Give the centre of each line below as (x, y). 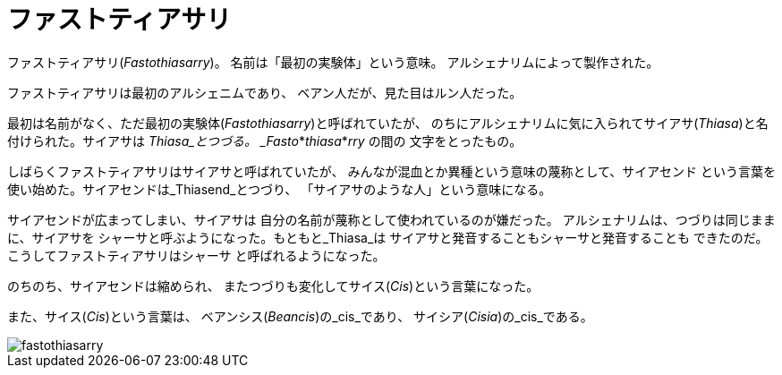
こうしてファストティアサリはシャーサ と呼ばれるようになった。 (196, 255)
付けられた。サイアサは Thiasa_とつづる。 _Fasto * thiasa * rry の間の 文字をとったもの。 (265, 141)
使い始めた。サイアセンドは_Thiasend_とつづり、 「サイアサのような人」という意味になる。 (280, 189)
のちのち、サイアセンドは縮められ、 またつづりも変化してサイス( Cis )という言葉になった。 (273, 286)
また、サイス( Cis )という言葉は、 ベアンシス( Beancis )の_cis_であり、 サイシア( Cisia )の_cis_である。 (300, 316)
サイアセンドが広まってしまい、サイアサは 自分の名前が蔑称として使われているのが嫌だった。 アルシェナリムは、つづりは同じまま (391, 219)
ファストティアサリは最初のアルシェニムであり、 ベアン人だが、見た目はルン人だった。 (265, 92)
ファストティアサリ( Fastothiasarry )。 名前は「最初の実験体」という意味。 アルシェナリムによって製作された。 (333, 62)
